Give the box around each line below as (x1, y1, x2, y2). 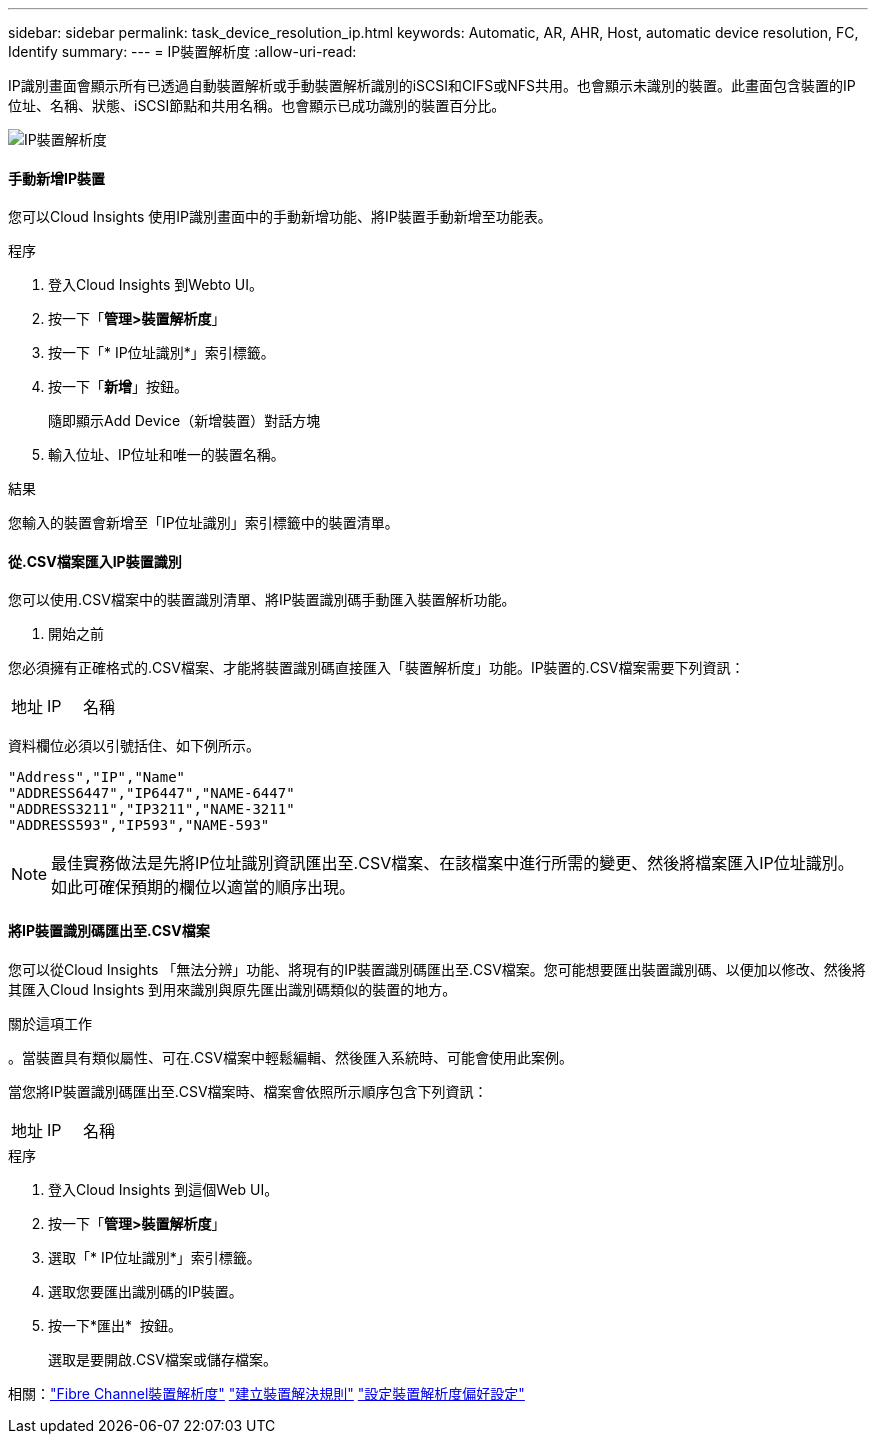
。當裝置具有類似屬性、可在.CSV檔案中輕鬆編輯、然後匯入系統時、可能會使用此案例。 (8, 1048, 573, 1066)
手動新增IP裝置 (8, 169, 106, 187)
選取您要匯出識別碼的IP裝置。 (48, 1282, 243, 1300)
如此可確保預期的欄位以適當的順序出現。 (51, 877, 356, 898)
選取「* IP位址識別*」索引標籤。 (48, 1248, 261, 1266)
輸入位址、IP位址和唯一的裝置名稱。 (48, 446, 285, 464)
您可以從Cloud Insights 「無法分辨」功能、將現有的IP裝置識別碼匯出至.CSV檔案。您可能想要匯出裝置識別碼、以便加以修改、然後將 (8, 960, 866, 978)
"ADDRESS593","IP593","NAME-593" (8, 817, 270, 834)
